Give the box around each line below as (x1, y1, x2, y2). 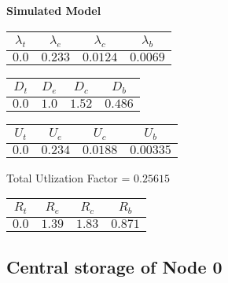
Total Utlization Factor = (6, 169, 131, 186)
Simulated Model (6, 2, 101, 18)
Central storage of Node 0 (6, 254, 222, 278)
